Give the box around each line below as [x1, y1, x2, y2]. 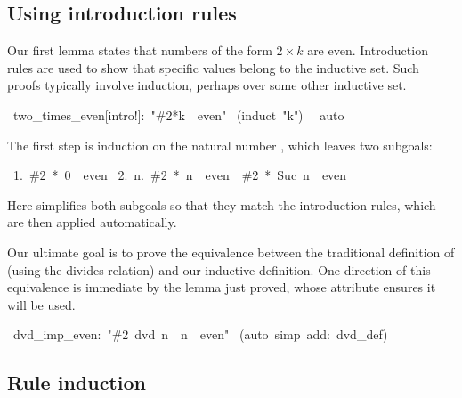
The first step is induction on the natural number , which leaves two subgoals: [7, 135, 433, 154]
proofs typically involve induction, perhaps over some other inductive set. [7, 76, 407, 94]
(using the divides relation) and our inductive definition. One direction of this [7, 260, 431, 279]
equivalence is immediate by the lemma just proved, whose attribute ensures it [7, 278, 436, 296]
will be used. [7, 295, 76, 313]
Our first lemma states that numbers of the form [7, 41, 272, 60]
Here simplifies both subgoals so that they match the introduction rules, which [7, 195, 436, 214]
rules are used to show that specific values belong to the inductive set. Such [7, 58, 419, 77]
